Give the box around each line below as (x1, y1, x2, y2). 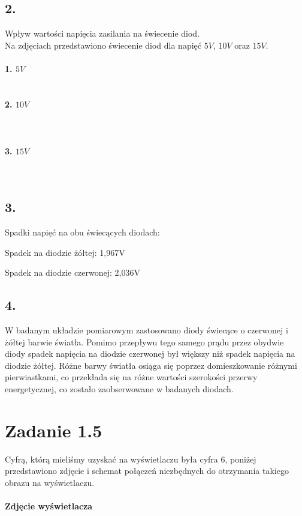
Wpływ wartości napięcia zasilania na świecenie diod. (5, 27, 200, 40)
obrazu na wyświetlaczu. (5, 476, 95, 488)
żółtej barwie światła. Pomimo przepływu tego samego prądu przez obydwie (5, 335, 284, 348)
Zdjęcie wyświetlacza (5, 500, 93, 512)
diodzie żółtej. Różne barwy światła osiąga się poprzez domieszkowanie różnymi (5, 359, 297, 371)
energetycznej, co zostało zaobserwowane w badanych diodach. (5, 383, 234, 395)
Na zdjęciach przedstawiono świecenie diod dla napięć (5, 38, 202, 51)
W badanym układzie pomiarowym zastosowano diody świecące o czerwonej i (5, 324, 288, 336)
